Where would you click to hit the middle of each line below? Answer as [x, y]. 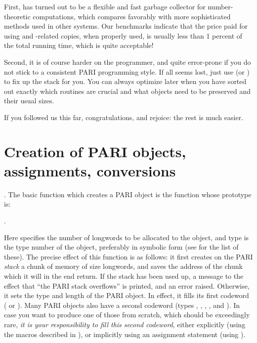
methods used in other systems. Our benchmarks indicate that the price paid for [126, 26]
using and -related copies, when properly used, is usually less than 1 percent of [123, 35]
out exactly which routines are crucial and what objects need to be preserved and [127, 91]
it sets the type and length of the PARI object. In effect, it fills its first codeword [127, 295]
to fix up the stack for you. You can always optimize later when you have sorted [125, 81]
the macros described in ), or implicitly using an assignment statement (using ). [125, 334]
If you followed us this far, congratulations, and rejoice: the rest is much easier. [124, 117]
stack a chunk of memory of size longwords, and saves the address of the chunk [123, 266]
